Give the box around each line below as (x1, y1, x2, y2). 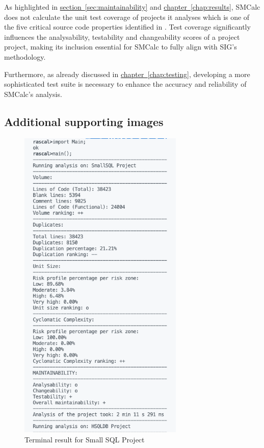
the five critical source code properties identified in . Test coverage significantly (4, 21, 251, 32)
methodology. (4, 51, 46, 62)
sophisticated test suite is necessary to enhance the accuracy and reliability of (4, 79, 247, 89)
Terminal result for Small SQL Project (24, 434, 145, 444)
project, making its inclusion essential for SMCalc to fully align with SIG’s (4, 41, 237, 52)
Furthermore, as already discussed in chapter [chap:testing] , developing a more (4, 68, 250, 79)
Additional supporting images (4, 113, 164, 129)
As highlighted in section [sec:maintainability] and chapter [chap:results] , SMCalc (4, 2, 260, 12)
